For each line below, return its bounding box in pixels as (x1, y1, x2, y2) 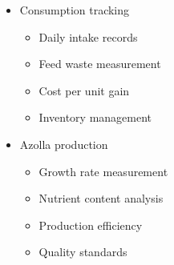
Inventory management (38, 109, 152, 126)
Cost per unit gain (38, 82, 130, 98)
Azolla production (19, 135, 108, 152)
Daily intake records (38, 28, 138, 45)
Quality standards (38, 243, 127, 260)
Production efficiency (38, 216, 143, 233)
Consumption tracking (19, 2, 130, 18)
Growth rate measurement (38, 163, 168, 179)
